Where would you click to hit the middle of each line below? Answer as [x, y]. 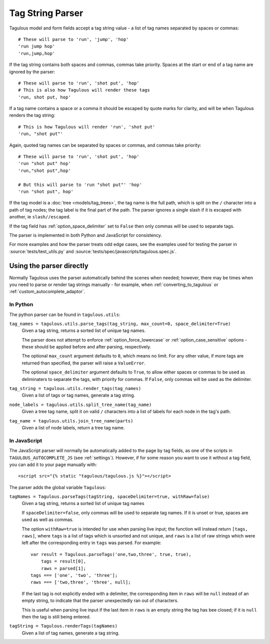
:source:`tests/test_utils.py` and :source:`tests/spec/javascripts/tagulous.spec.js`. [93, 251]
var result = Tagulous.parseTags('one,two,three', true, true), [111, 554]
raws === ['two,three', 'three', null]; [81, 582]
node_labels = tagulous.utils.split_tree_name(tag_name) [80, 404]
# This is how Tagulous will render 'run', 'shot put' [87, 127]
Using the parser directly [49, 266]
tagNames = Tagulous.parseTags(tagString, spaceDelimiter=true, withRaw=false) [109, 497]
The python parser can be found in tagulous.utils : [65, 314]
